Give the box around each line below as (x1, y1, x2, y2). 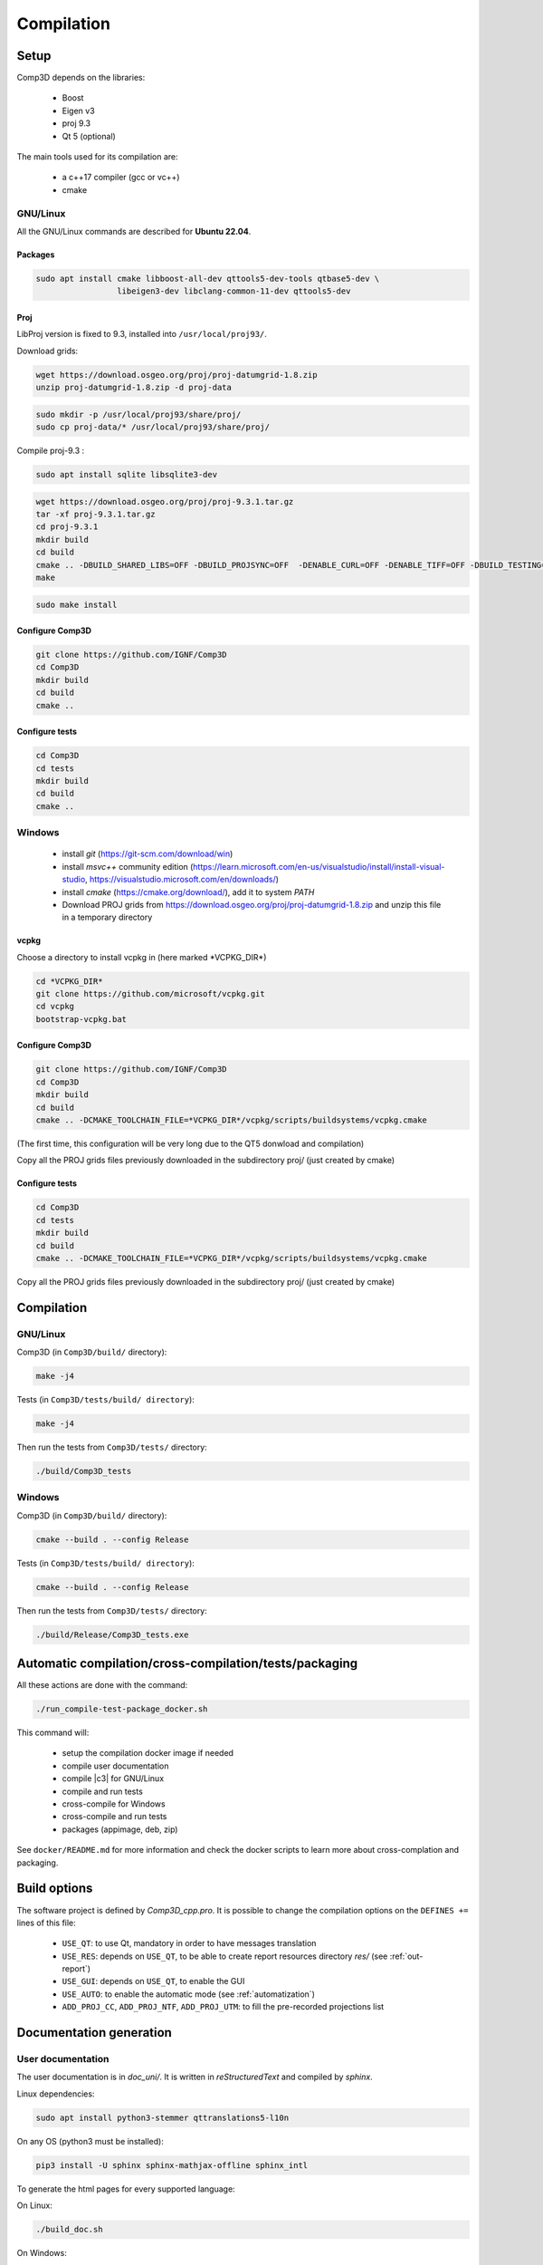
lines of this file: (16, 1917, 76, 1928)
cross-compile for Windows (62, 1798, 167, 1809)
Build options (16, 1881, 93, 1896)
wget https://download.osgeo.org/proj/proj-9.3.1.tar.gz (35, 496, 294, 506)
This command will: (16, 1727, 90, 1739)
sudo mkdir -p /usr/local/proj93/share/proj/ (35, 409, 242, 419)
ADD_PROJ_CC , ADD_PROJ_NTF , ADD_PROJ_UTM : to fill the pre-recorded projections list (62, 2001, 385, 2012)
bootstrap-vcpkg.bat (35, 1014, 127, 1024)
